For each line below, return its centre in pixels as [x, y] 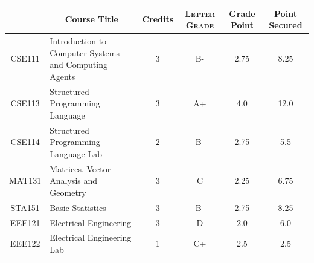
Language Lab [76, 153]
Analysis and [74, 180]
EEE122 [25, 243]
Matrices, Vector [80, 168]
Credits [158, 19]
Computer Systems [85, 52]
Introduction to [78, 40]
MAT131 [25, 180]
